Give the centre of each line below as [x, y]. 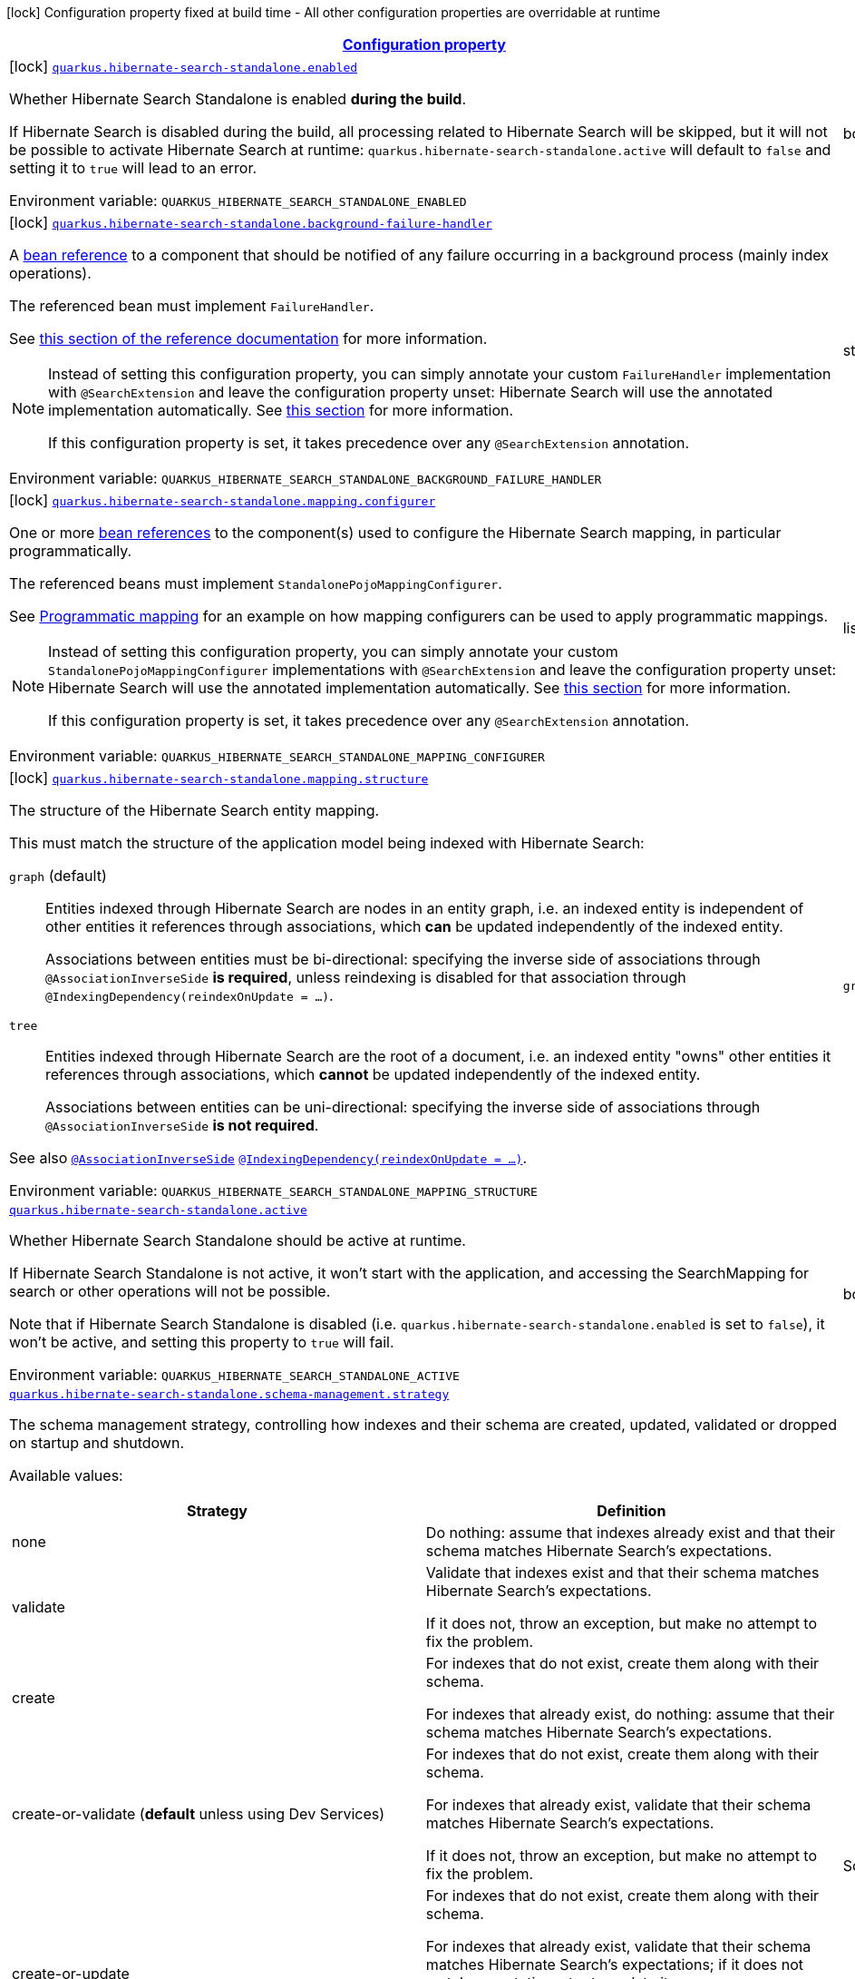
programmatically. [71, 551]
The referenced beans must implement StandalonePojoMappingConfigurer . [256, 583]
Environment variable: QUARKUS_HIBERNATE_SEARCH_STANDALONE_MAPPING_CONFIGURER [277, 756]
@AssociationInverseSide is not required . [182, 1125]
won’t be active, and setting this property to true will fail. [202, 1342]
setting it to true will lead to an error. [133, 168]
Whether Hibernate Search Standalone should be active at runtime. [238, 1240]
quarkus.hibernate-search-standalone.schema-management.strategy [229, 1394]
